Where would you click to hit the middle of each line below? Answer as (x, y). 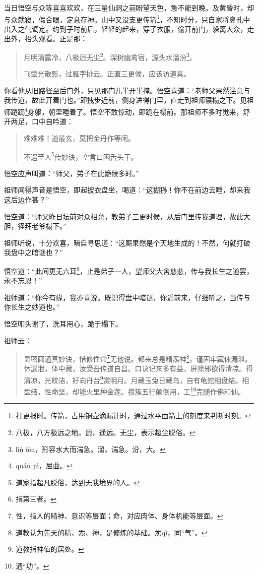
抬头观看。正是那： (56, 38)
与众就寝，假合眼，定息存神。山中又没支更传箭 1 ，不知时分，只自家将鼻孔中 (127, 18)
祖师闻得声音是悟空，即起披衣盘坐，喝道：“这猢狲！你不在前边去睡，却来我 (127, 190)
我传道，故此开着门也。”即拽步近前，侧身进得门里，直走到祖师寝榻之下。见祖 (129, 100)
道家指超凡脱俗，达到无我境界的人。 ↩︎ (78, 482)
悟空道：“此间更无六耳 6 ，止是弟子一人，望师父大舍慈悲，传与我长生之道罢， (129, 270)
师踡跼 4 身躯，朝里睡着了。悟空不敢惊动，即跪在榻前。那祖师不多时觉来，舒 (127, 111)
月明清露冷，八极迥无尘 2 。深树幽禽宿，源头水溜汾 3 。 (110, 56)
